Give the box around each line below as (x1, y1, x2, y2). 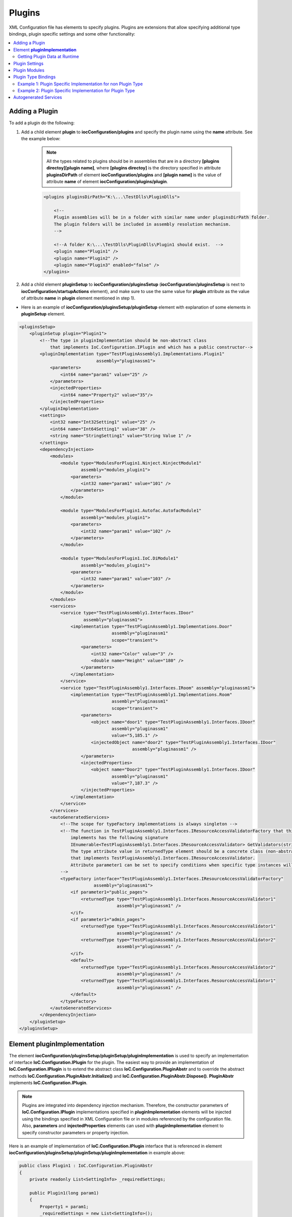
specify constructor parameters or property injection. (22, 1129, 129, 1135)
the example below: (21, 136, 61, 142)
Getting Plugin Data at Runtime (18, 54, 79, 59)
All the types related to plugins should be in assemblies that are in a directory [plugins (46, 158, 219, 164)
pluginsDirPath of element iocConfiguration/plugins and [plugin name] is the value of (46, 172, 221, 178)
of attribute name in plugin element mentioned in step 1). (21, 295, 136, 301)
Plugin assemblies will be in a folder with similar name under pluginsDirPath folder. (54, 215, 270, 220)
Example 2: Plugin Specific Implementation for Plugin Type (18, 88, 135, 93)
